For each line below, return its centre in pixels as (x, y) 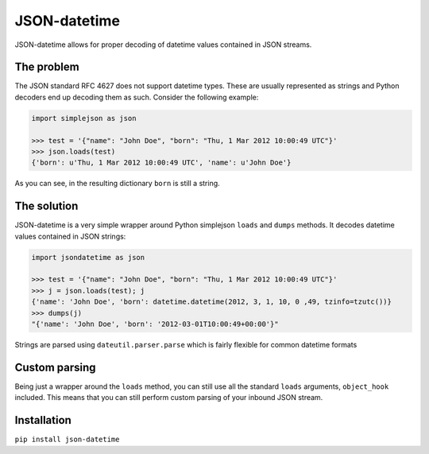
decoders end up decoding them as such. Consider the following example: (137, 97)
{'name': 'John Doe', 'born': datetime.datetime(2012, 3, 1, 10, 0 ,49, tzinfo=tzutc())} (212, 302)
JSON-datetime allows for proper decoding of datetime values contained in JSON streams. (163, 45)
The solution (46, 206)
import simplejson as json (84, 118)
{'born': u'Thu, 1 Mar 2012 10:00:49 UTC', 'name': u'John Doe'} (161, 163)
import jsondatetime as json (88, 257)
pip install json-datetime (67, 440)
